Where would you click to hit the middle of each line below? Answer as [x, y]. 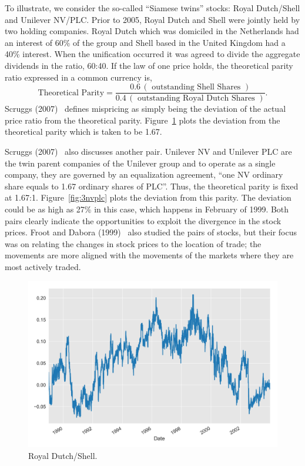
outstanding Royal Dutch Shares [196, 99]
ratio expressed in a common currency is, [78, 77]
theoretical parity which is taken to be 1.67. [83, 132]
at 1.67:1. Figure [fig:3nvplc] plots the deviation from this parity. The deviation [148, 197]
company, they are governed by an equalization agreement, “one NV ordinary [144, 174]
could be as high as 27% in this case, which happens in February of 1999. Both [147, 209]
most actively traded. [43, 266]
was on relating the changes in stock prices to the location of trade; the [133, 243]
